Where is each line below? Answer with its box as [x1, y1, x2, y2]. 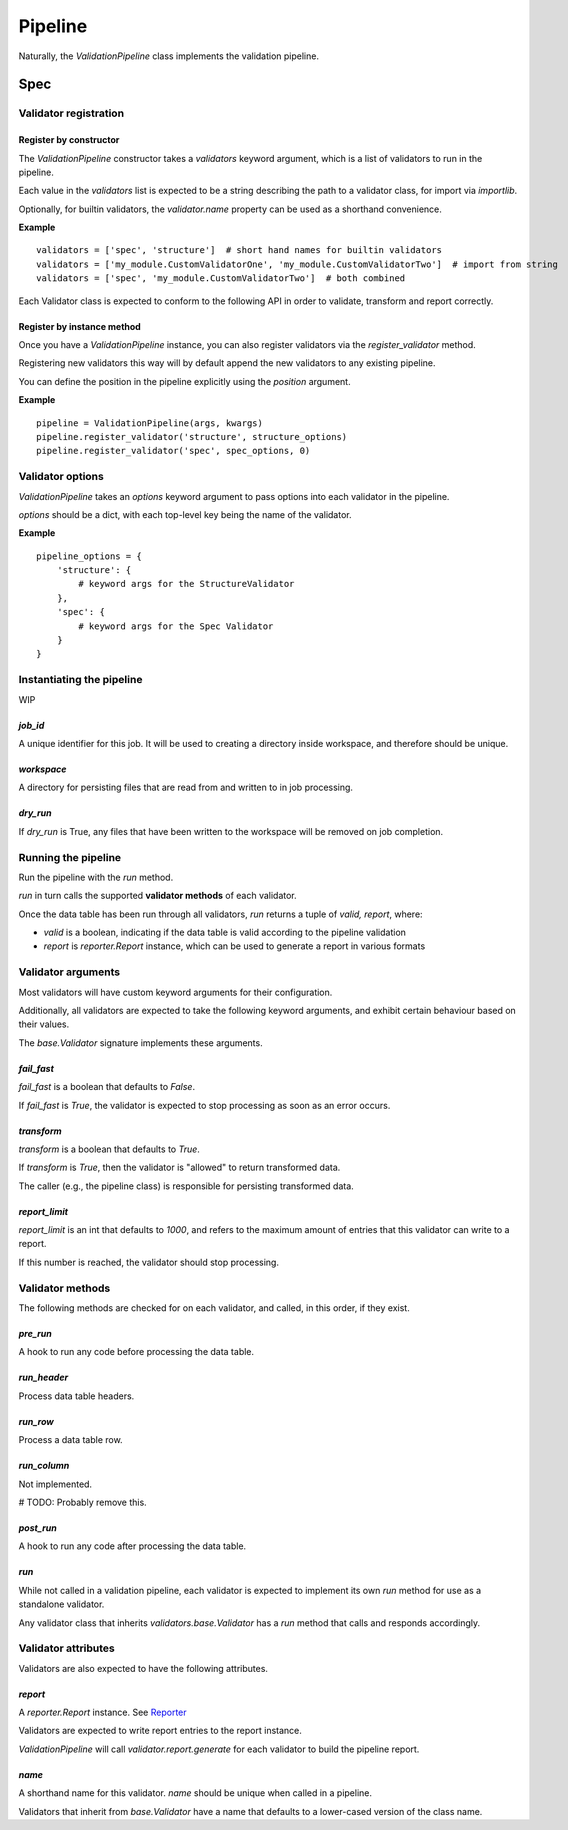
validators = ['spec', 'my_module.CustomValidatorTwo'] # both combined [36, 273, 406, 284]
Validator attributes [18, 1641, 115, 1655]
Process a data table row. [18, 1434, 124, 1446]
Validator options [18, 470, 104, 484]
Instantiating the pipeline [18, 673, 143, 687]
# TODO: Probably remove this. [18, 1496, 147, 1508]
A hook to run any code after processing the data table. [18, 1540, 247, 1552]
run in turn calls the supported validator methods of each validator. [18, 890, 297, 902]
